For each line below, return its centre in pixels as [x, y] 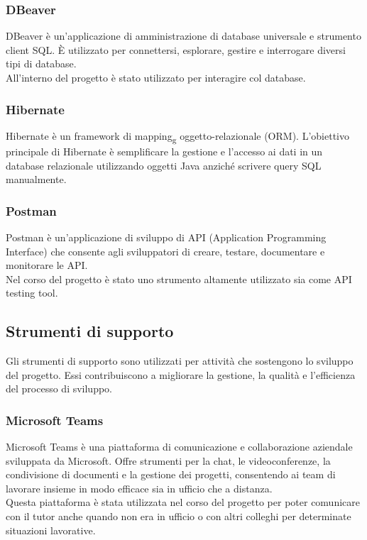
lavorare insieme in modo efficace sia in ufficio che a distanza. [139, 488]
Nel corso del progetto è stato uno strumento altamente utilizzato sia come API [179, 279]
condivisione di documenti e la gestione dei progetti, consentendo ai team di [171, 474]
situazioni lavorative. [51, 530]
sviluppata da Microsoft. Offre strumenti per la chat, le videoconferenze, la [168, 460]
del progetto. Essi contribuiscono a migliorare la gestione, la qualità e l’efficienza [181, 374]
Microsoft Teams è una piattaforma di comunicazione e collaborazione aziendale [179, 447]
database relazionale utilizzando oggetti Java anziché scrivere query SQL [164, 165]
